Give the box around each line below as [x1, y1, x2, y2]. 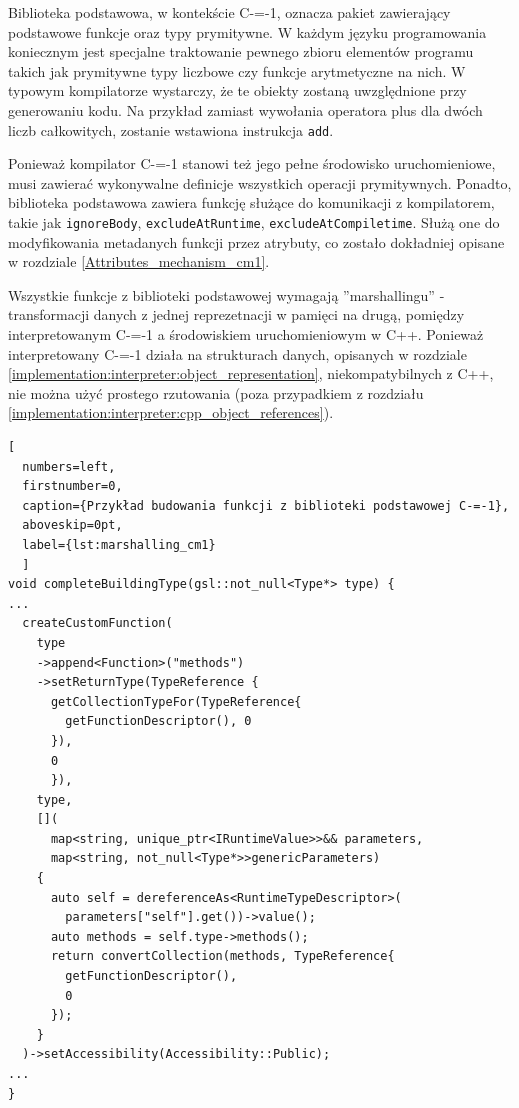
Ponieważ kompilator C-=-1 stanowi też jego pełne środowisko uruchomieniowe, [8, 153, 496, 174]
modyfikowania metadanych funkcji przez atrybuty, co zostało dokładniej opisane [8, 231, 505, 252]
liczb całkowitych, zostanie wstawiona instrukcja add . [8, 119, 334, 140]
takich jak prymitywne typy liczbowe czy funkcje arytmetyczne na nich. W [8, 60, 466, 81]
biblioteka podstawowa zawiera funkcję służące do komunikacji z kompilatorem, [8, 192, 495, 213]
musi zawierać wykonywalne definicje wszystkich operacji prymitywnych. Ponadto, [8, 172, 512, 193]
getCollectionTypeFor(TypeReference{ [50, 694, 302, 709]
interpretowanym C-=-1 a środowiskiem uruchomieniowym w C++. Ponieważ [8, 324, 484, 345]
